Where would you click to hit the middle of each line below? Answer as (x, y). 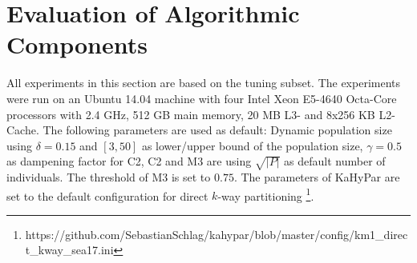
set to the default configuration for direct (107, 195)
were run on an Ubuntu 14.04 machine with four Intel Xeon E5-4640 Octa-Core (202, 98)
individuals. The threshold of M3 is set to (109, 177)
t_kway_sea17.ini (69, 250)
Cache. (23, 130)
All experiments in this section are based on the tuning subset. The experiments (204, 83)
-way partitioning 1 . (266, 194)
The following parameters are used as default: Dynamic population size (217, 130)
